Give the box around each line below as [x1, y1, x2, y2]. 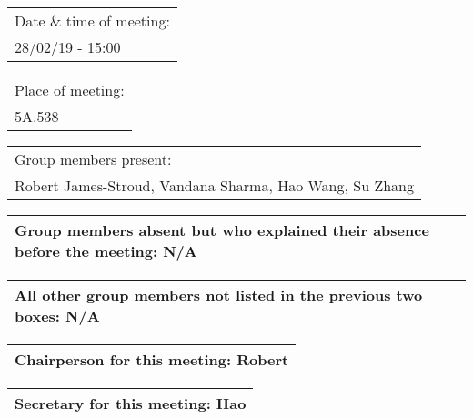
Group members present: [15, 148, 172, 169]
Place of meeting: [15, 79, 125, 100]
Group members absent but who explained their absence [15, 220, 429, 240]
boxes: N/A [15, 305, 100, 326]
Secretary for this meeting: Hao [15, 393, 247, 414]
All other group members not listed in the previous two [15, 284, 423, 305]
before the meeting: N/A [15, 240, 197, 261]
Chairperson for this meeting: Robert [15, 349, 289, 370]
